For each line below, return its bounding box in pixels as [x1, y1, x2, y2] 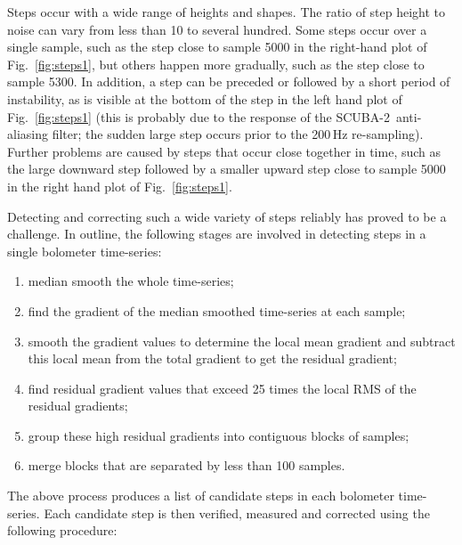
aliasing [7, 125, 48, 143]
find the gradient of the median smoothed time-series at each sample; [28, 301, 406, 320]
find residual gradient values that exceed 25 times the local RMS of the [28, 378, 417, 397]
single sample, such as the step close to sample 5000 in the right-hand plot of [7, 37, 427, 56]
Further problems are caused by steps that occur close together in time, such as [7, 142, 442, 160]
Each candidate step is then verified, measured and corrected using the [44, 503, 430, 522]
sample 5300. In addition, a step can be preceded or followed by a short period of [7, 72, 450, 91]
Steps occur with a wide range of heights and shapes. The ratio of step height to [7, 3, 446, 20]
